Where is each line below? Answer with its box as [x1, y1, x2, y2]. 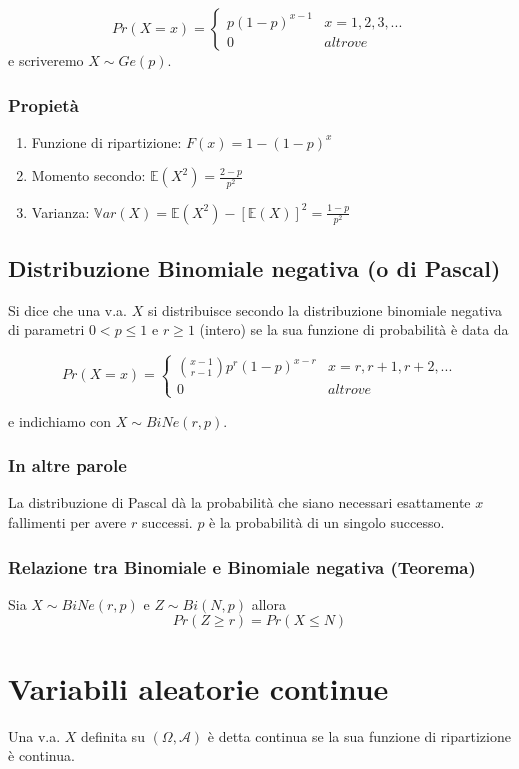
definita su [81, 725, 145, 746]
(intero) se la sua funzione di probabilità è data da [199, 319, 509, 340]
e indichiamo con [8, 410, 112, 431]
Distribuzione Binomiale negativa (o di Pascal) [8, 253, 501, 284]
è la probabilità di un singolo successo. [209, 512, 445, 533]
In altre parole [8, 453, 127, 478]
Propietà [8, 92, 79, 117]
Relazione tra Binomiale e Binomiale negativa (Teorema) [8, 554, 476, 579]
